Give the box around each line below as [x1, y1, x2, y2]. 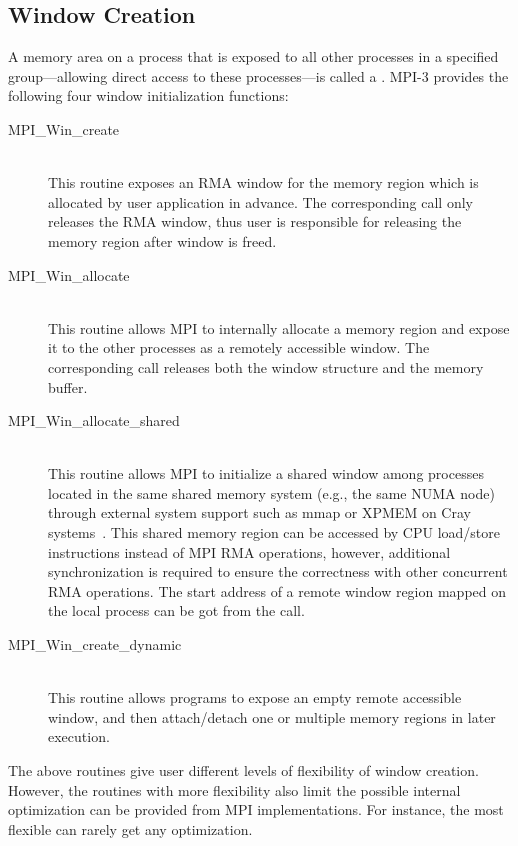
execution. [48, 726, 110, 747]
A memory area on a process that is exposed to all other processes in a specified [8, 46, 499, 67]
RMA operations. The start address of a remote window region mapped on [48, 580, 507, 601]
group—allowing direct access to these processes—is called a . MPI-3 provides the [8, 65, 509, 86]
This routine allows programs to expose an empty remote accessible [48, 687, 462, 708]
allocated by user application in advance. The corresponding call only [48, 191, 473, 212]
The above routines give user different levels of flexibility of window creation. [8, 760, 479, 781]
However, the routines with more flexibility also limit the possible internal [8, 779, 461, 800]
